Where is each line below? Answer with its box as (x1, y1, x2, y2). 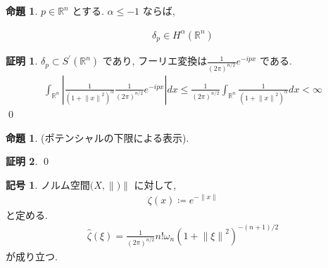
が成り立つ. (6, 248, 58, 263)
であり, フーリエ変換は (102, 53, 208, 68)
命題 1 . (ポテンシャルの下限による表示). (6, 130, 189, 145)
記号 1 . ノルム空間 (6, 177, 90, 192)
